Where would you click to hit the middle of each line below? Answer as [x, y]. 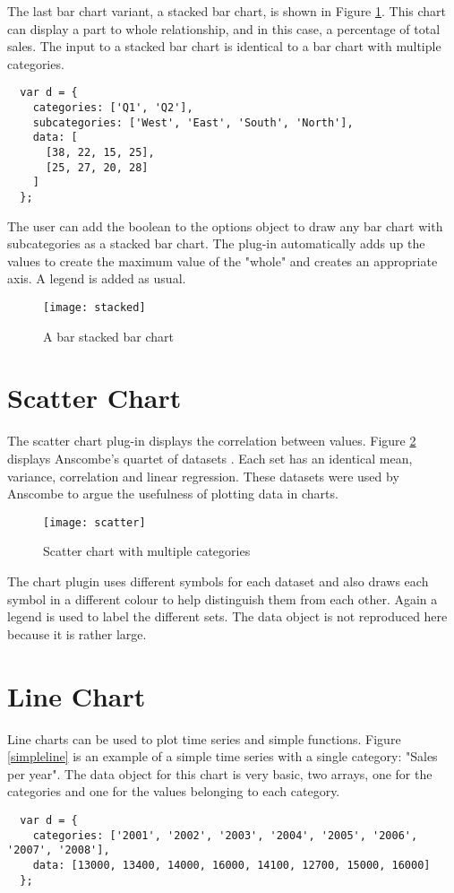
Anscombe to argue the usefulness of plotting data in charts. [173, 494]
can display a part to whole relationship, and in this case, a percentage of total [224, 28]
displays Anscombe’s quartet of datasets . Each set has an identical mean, [210, 458]
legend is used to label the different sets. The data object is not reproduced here [227, 616]
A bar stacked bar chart [109, 336]
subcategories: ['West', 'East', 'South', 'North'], [193, 122]
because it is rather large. [77, 633]
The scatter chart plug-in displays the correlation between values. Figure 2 [212, 441]
